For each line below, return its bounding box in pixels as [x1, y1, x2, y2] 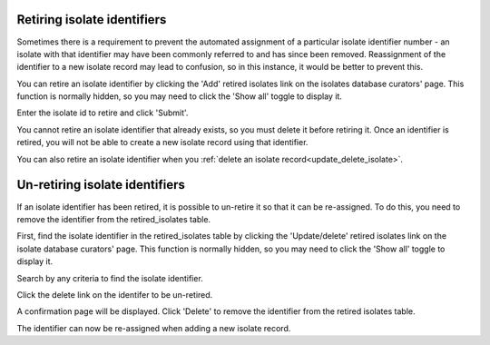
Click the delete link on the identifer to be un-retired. [16, 289, 213, 300]
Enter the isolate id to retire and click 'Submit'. [16, 107, 189, 118]
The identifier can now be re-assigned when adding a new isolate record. [16, 322, 291, 333]
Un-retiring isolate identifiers [16, 177, 185, 192]
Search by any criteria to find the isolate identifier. [16, 272, 203, 283]
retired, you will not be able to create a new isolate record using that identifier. [16, 137, 309, 148]
